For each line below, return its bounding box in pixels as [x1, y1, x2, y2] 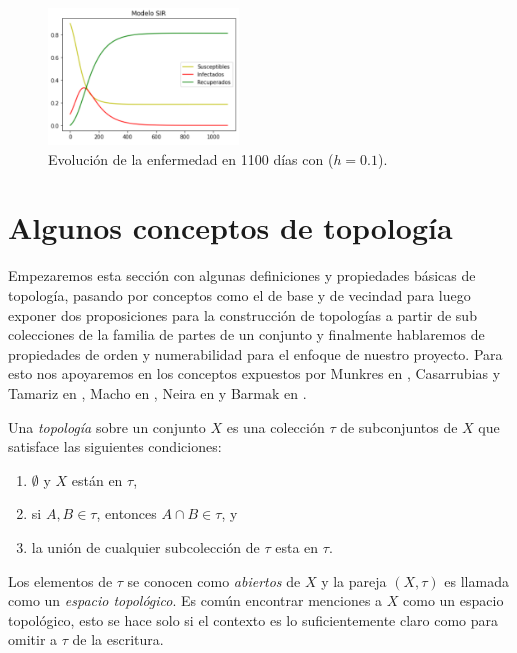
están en [71, 469, 123, 490]
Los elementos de [8, 570, 113, 591]
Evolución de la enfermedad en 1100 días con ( [48, 148, 334, 169]
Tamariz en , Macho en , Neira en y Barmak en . [8, 382, 307, 403]
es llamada [444, 570, 509, 591]
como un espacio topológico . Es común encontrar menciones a [8, 590, 383, 611]
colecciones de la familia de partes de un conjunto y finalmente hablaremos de [8, 324, 485, 345]
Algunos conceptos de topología [8, 207, 453, 248]
